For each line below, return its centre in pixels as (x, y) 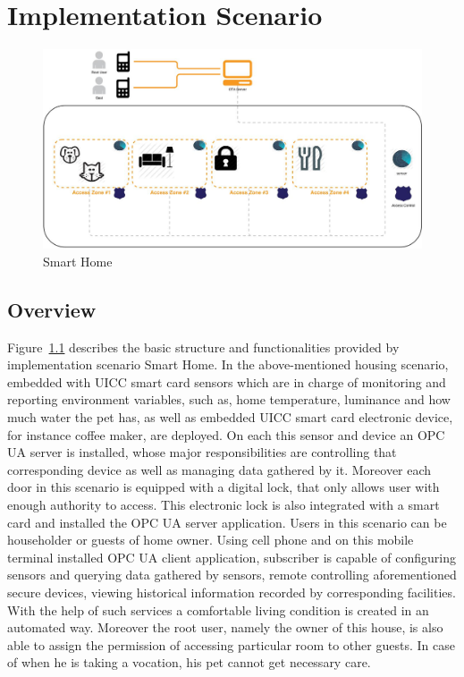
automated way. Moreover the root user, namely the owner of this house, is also (225, 627)
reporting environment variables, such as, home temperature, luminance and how (229, 399)
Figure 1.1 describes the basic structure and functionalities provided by (203, 347)
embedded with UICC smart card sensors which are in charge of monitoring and (227, 381)
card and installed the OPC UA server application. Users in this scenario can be (227, 522)
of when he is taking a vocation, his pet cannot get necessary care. (189, 662)
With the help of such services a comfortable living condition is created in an (218, 609)
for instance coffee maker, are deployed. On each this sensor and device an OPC (226, 434)
